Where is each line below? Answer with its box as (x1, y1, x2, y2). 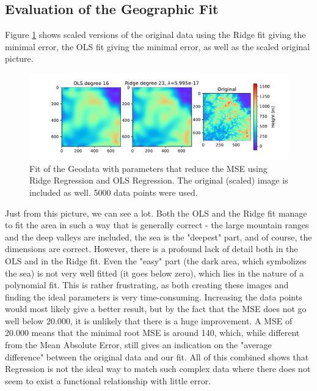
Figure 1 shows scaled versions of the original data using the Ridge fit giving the (5, 28, 306, 41)
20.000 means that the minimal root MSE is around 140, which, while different (5, 326, 300, 339)
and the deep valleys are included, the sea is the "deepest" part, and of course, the (5, 230, 312, 243)
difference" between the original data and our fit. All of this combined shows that (5, 350, 309, 363)
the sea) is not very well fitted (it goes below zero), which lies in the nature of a (5, 266, 304, 279)
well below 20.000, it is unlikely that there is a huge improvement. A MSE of (5, 314, 293, 327)
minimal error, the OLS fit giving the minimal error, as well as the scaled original (5, 40, 310, 53)
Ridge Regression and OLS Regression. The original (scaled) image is (29, 174, 288, 187)
